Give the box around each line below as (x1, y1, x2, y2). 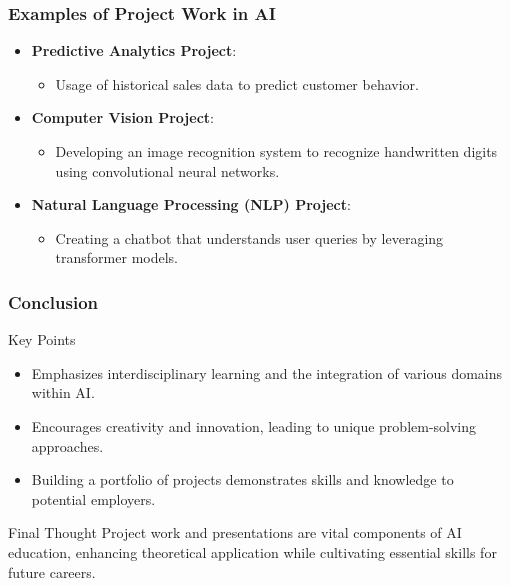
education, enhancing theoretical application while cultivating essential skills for (8, 541, 497, 562)
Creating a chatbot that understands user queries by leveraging (55, 227, 444, 248)
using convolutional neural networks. (55, 160, 280, 181)
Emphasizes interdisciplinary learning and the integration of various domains (31, 362, 503, 383)
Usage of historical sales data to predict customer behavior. (55, 73, 419, 94)
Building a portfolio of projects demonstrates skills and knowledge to (31, 469, 454, 490)
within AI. (31, 382, 95, 403)
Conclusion (8, 289, 98, 314)
